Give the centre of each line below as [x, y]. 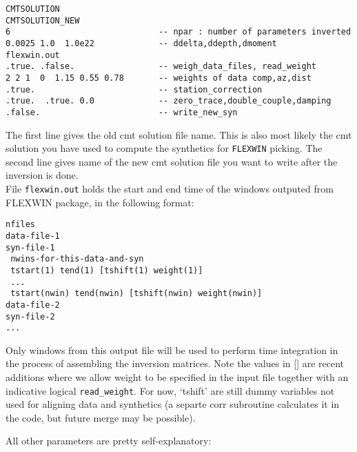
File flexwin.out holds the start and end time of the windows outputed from [170, 188]
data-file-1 [33, 236]
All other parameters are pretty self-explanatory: [109, 441]
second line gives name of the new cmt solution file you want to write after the [172, 161]
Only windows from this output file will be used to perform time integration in [172, 350]
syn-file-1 [30, 247]
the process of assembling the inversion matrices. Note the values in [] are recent [175, 363]
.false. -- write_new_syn [122, 112]
